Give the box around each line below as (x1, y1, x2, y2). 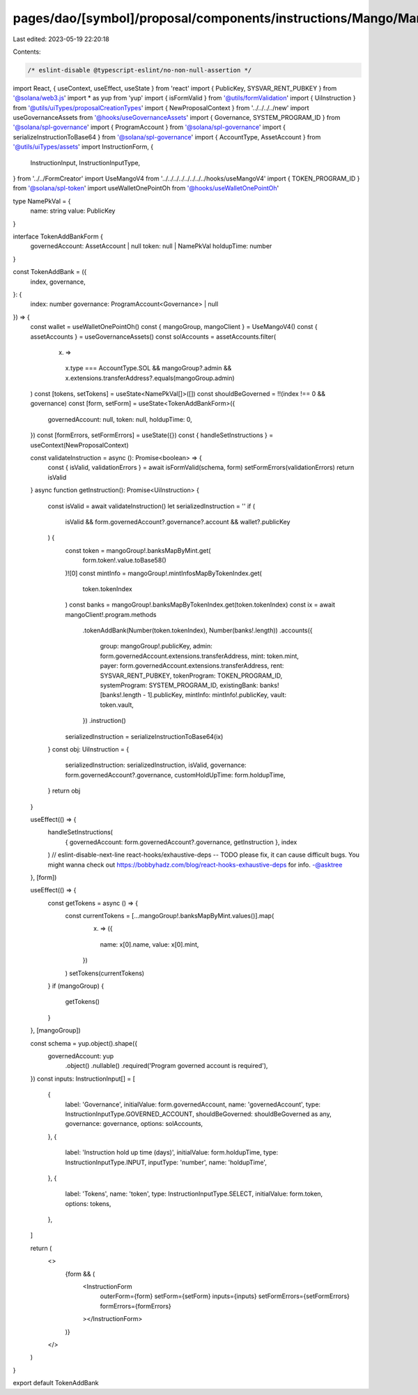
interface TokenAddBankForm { (13, 232, 104, 241)
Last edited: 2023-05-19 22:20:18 (13, 35, 109, 43)
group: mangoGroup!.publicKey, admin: (100, 642, 212, 650)
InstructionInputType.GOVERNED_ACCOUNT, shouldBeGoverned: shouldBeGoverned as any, (65, 1109, 332, 1118)
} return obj (47, 786, 81, 795)
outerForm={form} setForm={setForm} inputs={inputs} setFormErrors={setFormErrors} (100, 1292, 350, 1300)
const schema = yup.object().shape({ (30, 1039, 138, 1047)
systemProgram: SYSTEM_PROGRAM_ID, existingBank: (100, 681, 258, 689)
